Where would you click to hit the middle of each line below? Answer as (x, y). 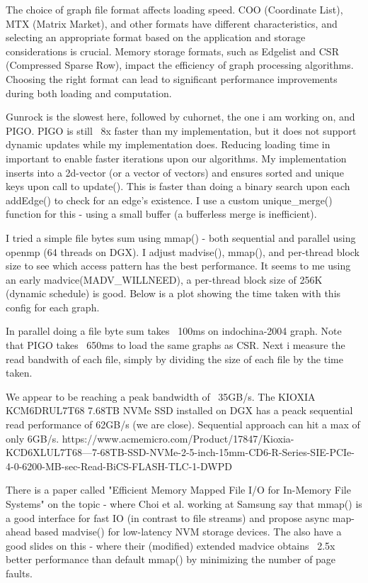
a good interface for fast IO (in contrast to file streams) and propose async (168, 517)
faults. (19, 573)
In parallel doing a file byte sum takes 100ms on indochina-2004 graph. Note (174, 331)
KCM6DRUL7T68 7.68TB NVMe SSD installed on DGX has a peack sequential (179, 410)
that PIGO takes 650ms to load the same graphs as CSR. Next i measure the (176, 345)
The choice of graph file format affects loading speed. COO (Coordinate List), (174, 9)
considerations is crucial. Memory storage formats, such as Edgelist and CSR (172, 51)
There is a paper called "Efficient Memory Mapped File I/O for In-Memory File (178, 490)
